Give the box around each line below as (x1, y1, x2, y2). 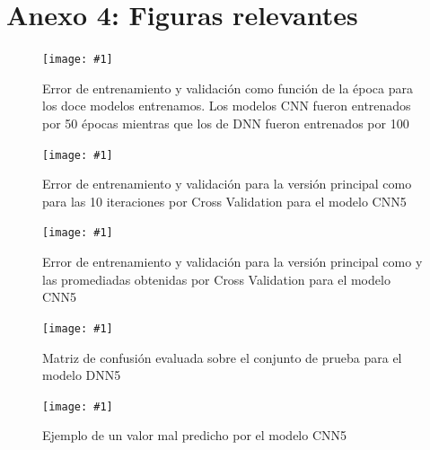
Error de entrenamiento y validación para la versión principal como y (42, 252, 423, 271)
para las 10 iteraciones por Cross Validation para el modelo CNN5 (42, 191, 407, 210)
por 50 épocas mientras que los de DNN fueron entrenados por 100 (42, 113, 409, 132)
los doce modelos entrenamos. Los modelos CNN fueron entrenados (42, 96, 411, 115)
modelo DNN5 (42, 366, 121, 384)
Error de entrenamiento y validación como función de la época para (42, 78, 414, 97)
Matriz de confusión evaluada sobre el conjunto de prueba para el (42, 348, 402, 366)
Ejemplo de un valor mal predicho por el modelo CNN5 (42, 426, 347, 445)
